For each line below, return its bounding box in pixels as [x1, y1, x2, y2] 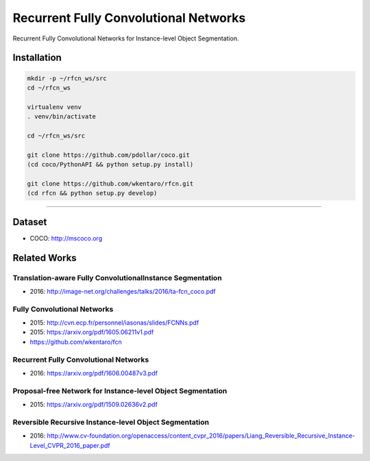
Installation [12, 52, 62, 64]
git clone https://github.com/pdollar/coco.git [27, 151, 190, 159]
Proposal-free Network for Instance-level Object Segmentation [12, 386, 227, 395]
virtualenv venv [27, 103, 82, 111]
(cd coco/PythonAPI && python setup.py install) [27, 161, 194, 169]
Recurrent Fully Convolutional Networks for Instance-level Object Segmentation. [12, 34, 239, 42]
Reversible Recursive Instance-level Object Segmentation [12, 417, 209, 427]
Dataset [12, 216, 47, 227]
